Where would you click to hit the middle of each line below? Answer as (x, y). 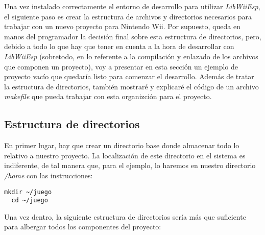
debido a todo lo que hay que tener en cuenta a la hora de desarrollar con (119, 46)
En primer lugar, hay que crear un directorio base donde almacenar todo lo (122, 145)
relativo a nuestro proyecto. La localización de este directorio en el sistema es (125, 155)
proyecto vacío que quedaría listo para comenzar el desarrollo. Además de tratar (129, 76)
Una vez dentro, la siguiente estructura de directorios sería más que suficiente (125, 216)
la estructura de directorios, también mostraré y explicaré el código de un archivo (131, 86)
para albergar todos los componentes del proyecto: (83, 227)
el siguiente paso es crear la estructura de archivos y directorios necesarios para (128, 16)
